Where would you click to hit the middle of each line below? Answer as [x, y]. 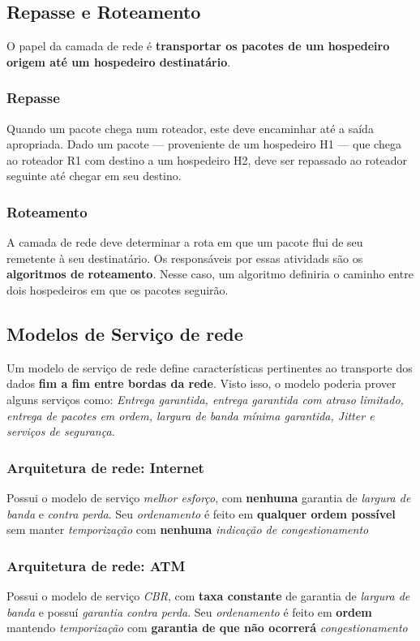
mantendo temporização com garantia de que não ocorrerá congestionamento [207, 628]
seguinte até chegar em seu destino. [94, 176]
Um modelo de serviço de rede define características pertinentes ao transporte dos [210, 367]
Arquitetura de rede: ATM [96, 565]
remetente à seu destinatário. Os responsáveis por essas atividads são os [185, 258]
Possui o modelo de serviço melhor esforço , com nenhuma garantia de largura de [209, 497]
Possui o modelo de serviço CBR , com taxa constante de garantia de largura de [208, 595]
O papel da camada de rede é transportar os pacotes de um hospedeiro [198, 46]
